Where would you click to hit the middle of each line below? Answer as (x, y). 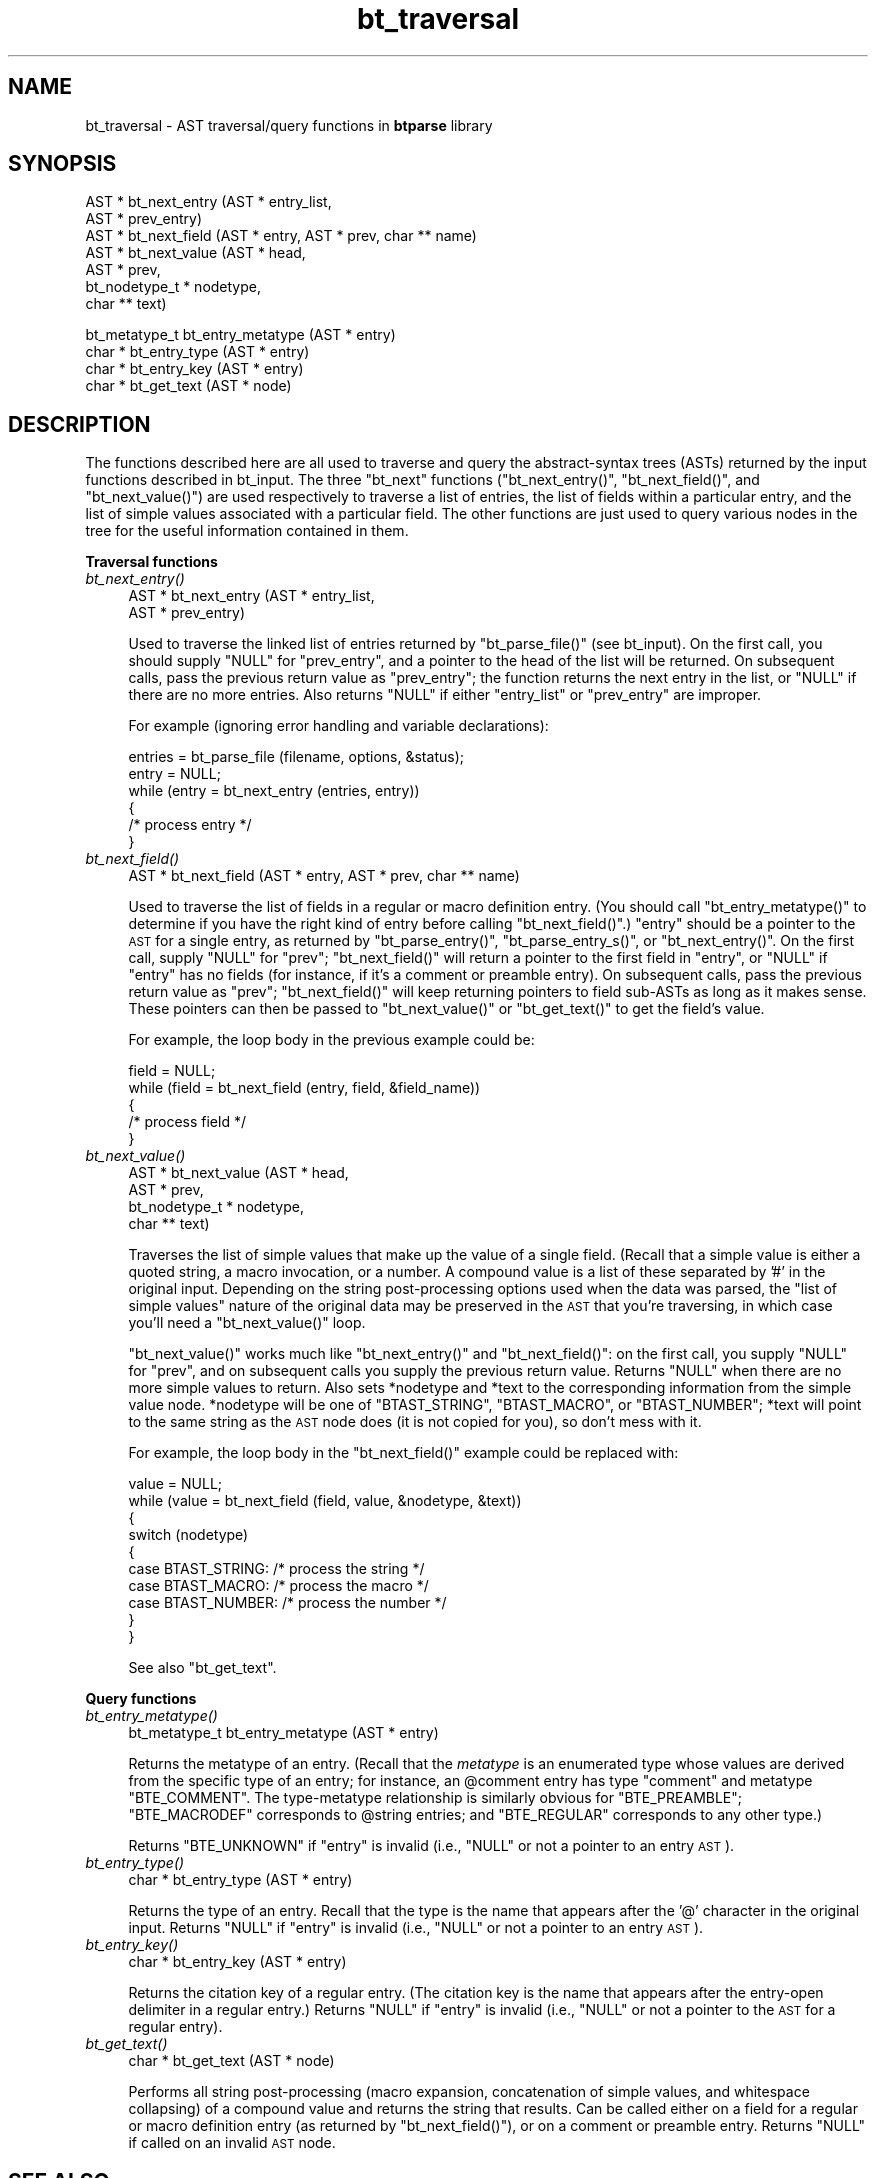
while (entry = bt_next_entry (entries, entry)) (274, 791)
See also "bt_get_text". (202, 1668)
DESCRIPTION (79, 424)
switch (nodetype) (188, 1535)
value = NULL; (175, 1484)
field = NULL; (172, 1071)
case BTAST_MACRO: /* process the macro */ (278, 1586)
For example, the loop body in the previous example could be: (331, 1040)
